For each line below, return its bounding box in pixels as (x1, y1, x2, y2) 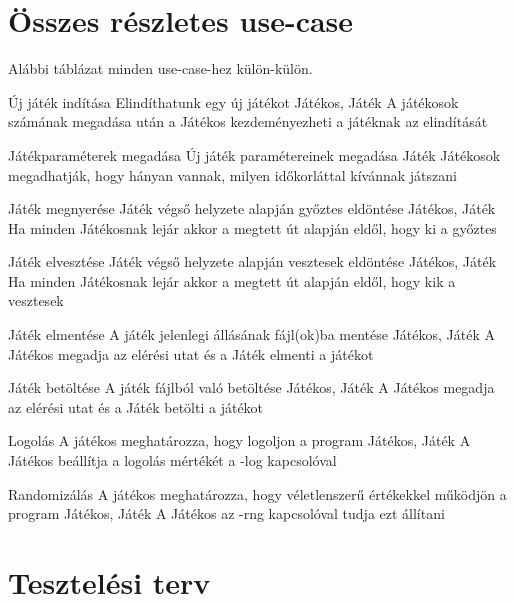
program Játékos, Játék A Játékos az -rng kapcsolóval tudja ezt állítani (8, 503, 445, 524)
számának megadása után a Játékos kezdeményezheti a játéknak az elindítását (8, 111, 488, 132)
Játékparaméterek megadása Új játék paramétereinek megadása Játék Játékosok (8, 144, 501, 165)
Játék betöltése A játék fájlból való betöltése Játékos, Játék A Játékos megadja (8, 377, 495, 398)
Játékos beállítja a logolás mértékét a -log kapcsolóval (8, 450, 337, 471)
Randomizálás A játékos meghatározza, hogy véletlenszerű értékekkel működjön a (8, 483, 507, 504)
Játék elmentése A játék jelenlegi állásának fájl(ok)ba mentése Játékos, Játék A (8, 324, 495, 345)
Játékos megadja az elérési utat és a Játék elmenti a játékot (8, 343, 374, 364)
